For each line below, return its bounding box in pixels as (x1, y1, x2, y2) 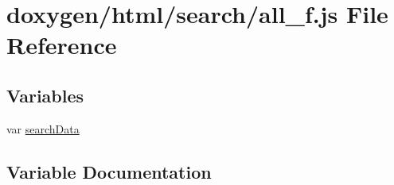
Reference (6, 29, 117, 61)
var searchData (6, 120, 80, 137)
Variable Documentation (6, 159, 212, 183)
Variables (6, 83, 84, 107)
